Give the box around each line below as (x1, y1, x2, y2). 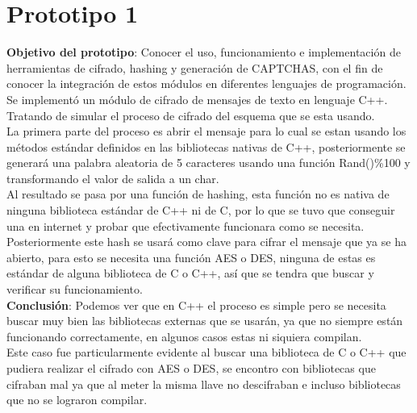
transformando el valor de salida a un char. (6, 169, 219, 186)
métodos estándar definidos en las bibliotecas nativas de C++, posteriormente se (6, 138, 406, 155)
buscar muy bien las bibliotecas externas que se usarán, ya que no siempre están (6, 312, 403, 329)
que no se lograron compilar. (6, 391, 148, 408)
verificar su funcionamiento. (6, 281, 143, 298)
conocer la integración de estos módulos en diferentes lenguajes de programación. (6, 75, 407, 92)
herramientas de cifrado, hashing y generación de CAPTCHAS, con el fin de (6, 59, 383, 76)
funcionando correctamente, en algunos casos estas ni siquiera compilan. (6, 327, 362, 344)
